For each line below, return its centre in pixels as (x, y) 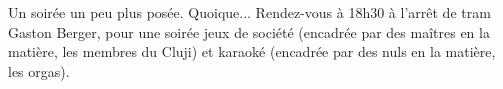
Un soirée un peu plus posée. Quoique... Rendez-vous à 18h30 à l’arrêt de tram (249, 12)
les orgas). (39, 70)
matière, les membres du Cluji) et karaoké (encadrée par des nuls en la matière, (252, 51)
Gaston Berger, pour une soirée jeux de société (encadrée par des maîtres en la (249, 31)
